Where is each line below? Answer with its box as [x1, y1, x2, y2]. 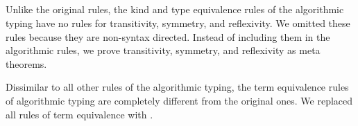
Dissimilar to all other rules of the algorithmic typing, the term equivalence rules [6, 80, 349, 94]
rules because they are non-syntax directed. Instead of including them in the [6, 29, 330, 44]
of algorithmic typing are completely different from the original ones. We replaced [6, 93, 353, 107]
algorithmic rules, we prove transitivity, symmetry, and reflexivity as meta [6, 43, 321, 57]
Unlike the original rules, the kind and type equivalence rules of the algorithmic [6, 2, 344, 17]
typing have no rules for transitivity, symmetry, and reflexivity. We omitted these [6, 15, 350, 30]
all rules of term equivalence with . [6, 107, 153, 121]
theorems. [6, 56, 47, 71]
